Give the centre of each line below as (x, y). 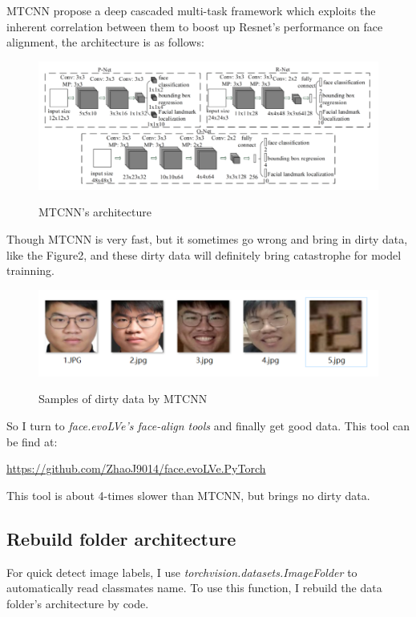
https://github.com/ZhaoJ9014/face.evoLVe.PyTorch (136, 468)
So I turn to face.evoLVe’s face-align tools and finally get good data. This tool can (208, 425)
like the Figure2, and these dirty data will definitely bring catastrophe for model (204, 254)
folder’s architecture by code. (78, 603)
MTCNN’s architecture (95, 212)
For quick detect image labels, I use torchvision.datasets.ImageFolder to (182, 572)
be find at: (32, 441)
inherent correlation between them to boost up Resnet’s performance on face (195, 26)
